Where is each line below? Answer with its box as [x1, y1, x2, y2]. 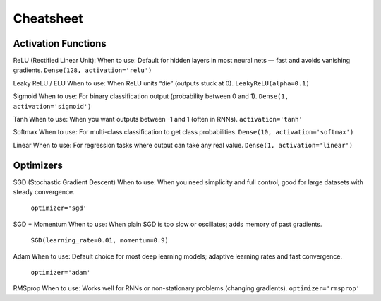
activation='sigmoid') [13, 102, 92, 110]
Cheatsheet [13, 11, 84, 26]
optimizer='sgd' [30, 204, 87, 212]
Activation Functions [13, 37, 107, 49]
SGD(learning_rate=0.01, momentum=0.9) [30, 237, 169, 244]
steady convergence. [13, 188, 75, 196]
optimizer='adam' [30, 268, 91, 277]
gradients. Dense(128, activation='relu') [13, 66, 152, 74]
